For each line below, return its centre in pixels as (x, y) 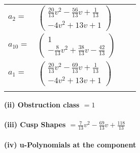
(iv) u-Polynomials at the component (70, 144)
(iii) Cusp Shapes (35, 124)
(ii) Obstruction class (42, 104)
